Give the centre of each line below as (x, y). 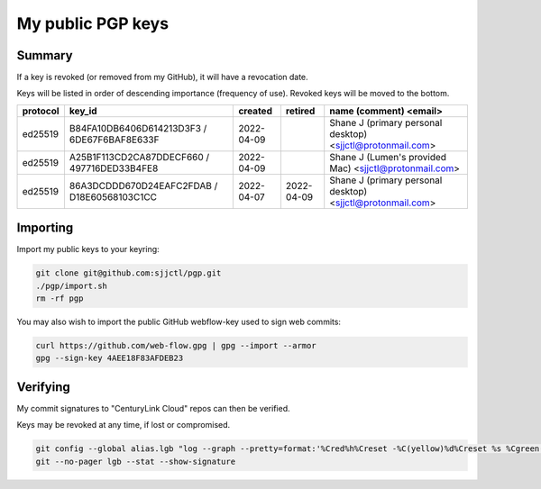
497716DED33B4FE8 (114, 168)
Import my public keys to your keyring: (88, 249)
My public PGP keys (93, 23)
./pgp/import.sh (72, 285)
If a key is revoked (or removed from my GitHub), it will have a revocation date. (162, 77)
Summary (45, 55)
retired (300, 111)
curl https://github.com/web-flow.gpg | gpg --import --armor (176, 346)
